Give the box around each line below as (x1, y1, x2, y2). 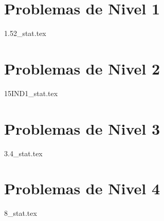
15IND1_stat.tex (4, 87, 58, 98)
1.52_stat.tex (4, 28, 46, 39)
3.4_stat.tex (4, 148, 43, 158)
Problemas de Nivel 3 (4, 118, 160, 139)
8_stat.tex (4, 208, 37, 218)
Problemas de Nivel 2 (4, 58, 160, 79)
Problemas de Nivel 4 (4, 178, 160, 199)
